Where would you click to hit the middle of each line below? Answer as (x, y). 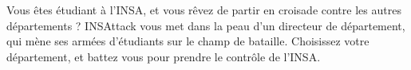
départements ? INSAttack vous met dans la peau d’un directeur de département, (206, 25)
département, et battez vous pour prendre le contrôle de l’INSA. (164, 56)
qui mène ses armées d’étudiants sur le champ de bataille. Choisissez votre (188, 41)
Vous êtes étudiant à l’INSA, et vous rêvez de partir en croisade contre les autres (204, 10)
